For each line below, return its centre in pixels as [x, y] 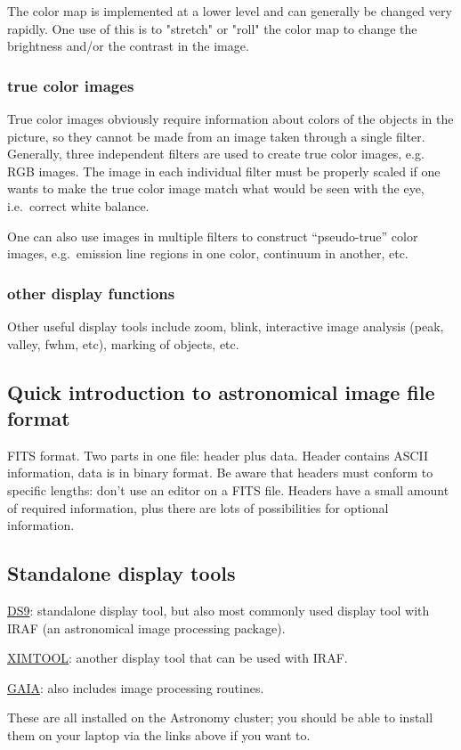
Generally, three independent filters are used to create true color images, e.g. [216, 154]
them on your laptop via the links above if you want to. [159, 734]
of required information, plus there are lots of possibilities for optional [198, 507]
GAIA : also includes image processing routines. [136, 687]
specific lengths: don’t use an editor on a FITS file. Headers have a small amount [228, 489]
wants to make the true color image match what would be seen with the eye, [216, 188]
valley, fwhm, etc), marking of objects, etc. [123, 343]
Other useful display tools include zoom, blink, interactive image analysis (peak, [226, 326]
